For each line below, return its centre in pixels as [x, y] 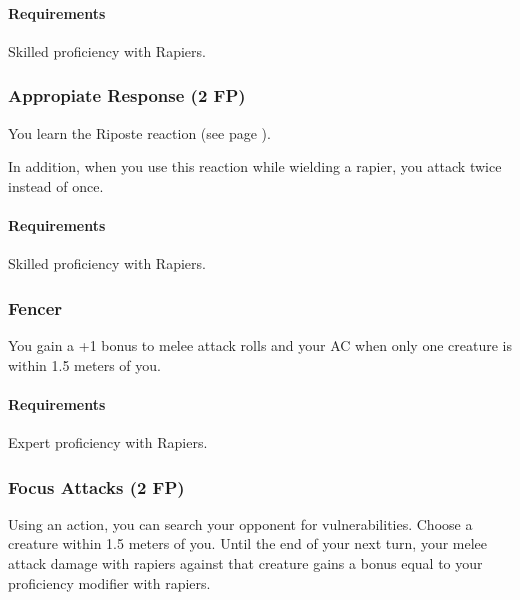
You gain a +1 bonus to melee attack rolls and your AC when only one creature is [260, 345]
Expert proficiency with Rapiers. [108, 441]
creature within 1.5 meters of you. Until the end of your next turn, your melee [248, 543]
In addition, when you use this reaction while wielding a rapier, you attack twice [255, 166]
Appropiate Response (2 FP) [127, 95]
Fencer [35, 307]
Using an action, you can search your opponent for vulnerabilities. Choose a [240, 523]
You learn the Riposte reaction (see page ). [139, 132]
